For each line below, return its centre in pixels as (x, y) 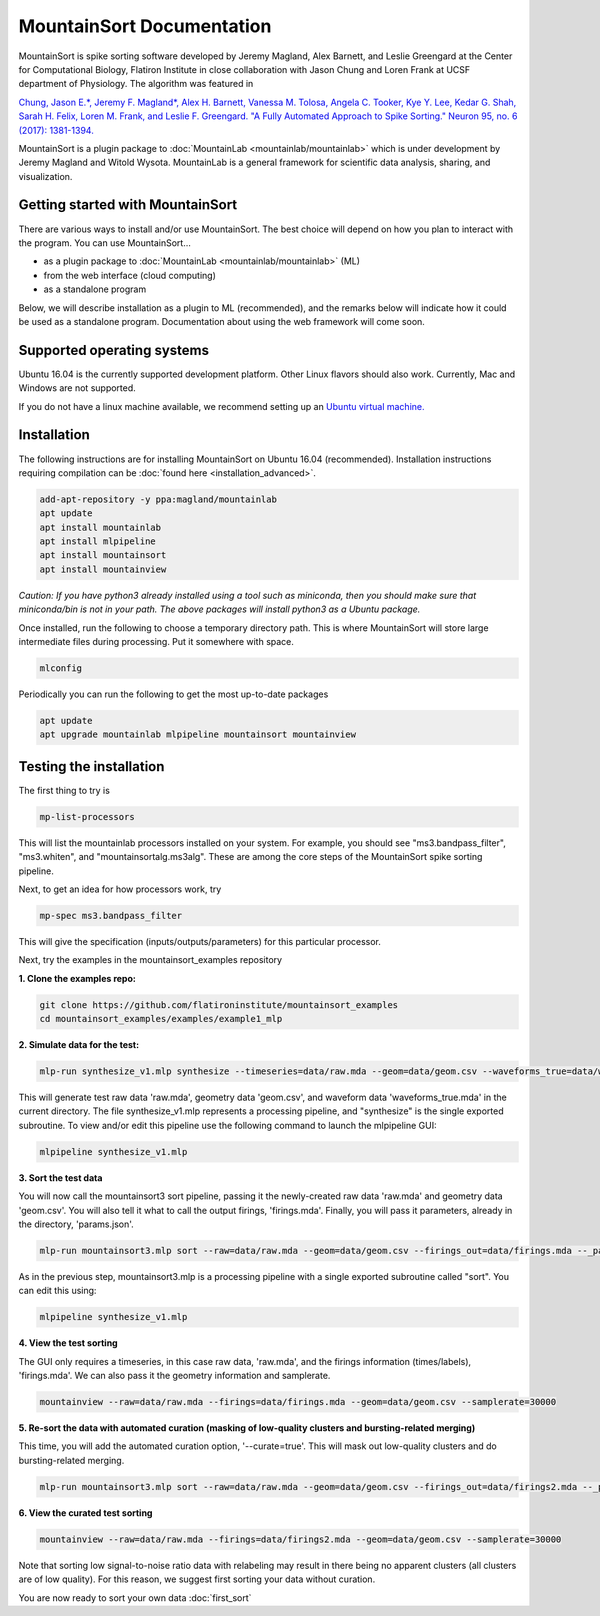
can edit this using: (57, 1291)
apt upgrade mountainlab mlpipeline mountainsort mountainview (198, 734)
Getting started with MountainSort (128, 205)
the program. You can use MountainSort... (105, 242)
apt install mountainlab (100, 527)
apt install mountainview (103, 569)
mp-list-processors (87, 816)
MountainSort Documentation (145, 26)
